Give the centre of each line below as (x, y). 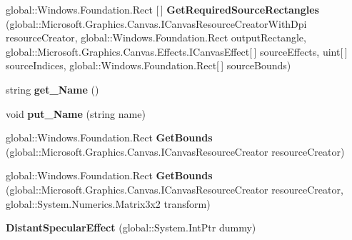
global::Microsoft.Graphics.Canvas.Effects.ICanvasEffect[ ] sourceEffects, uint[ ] (177, 51)
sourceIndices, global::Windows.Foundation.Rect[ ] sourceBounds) (149, 65)
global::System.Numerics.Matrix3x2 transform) (108, 203)
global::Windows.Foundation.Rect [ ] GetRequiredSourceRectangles (162, 9)
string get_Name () (52, 89)
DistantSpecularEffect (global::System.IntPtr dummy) (131, 227)
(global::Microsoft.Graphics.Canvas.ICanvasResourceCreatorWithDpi (156, 23)
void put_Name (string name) (76, 113)
